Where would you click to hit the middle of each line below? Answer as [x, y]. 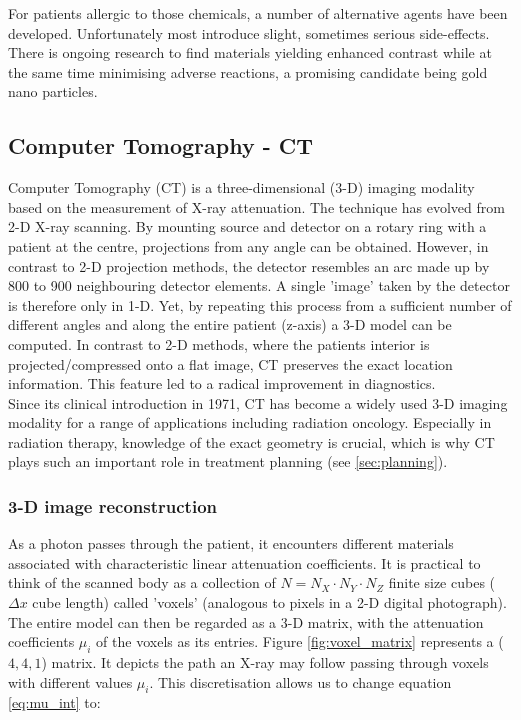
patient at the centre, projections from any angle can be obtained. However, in [248, 245]
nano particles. [53, 91]
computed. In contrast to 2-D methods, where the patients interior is [219, 343]
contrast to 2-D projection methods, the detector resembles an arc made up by [249, 265]
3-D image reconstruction [112, 506]
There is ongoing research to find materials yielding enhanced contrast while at [250, 52]
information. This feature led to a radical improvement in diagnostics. [222, 383]
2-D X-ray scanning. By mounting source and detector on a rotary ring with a [247, 226]
